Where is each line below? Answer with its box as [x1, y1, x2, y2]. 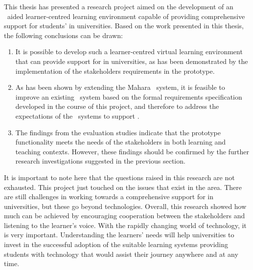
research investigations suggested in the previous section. [15, 156, 185, 166]
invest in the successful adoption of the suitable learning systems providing [4, 239, 229, 249]
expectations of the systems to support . [15, 110, 139, 121]
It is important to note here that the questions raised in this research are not [4, 172, 235, 182]
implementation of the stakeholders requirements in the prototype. [15, 65, 215, 76]
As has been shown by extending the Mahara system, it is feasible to [15, 82, 225, 92]
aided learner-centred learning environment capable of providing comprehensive [7, 11, 245, 21]
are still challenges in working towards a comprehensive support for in [4, 191, 214, 202]
